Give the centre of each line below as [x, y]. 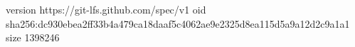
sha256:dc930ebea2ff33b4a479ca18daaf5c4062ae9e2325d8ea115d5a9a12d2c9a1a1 [178, 23]
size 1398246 [33, 37]
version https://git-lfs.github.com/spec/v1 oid [106, 9]
